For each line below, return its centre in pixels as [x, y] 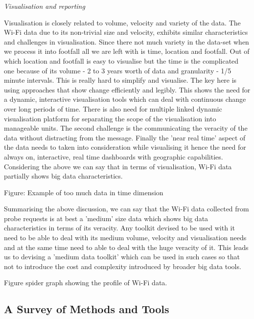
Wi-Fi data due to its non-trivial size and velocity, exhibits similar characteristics [126, 32]
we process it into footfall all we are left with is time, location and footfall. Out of [127, 51]
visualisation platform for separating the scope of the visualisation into [110, 118]
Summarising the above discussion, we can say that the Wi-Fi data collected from [127, 209]
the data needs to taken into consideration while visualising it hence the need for [125, 147]
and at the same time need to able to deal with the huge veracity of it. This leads [126, 247]
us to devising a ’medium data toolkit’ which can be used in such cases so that [122, 257]
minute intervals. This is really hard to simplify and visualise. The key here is [120, 80]
